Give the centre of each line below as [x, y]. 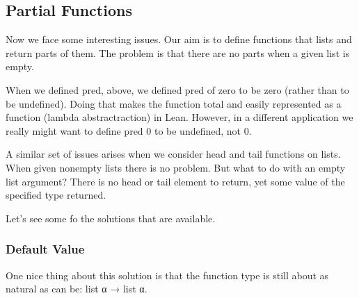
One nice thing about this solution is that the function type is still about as [167, 275]
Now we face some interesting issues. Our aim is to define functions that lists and [179, 39]
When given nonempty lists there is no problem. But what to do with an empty [176, 167]
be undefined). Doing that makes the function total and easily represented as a [174, 103]
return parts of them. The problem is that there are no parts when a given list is [178, 52]
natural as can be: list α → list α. [77, 289]
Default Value [45, 249]
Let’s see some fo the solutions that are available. [111, 218]
